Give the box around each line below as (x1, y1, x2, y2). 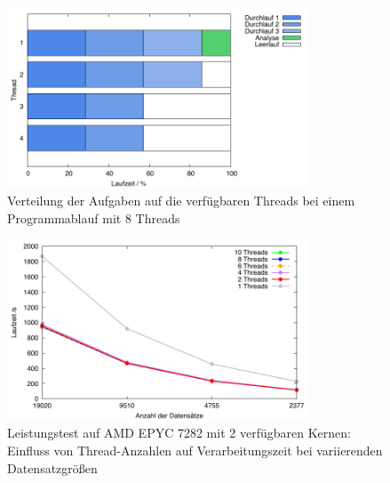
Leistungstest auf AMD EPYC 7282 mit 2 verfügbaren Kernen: (7, 423, 351, 442)
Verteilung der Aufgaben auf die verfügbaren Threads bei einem (7, 191, 355, 210)
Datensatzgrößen (7, 458, 98, 477)
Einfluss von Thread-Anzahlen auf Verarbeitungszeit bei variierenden (7, 440, 383, 459)
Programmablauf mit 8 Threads (7, 208, 180, 227)
